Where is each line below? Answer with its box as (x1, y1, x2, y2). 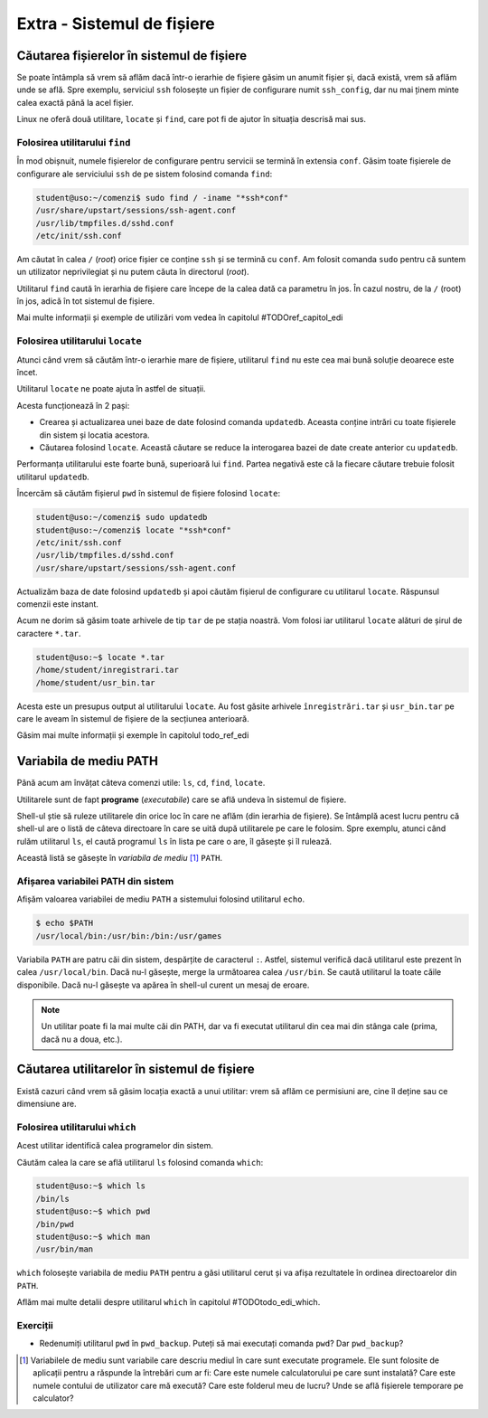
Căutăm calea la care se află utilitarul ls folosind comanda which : (16, 1157, 264, 1167)
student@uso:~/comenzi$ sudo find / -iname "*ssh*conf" (35, 193, 289, 203)
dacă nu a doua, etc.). (41, 1034, 123, 1045)
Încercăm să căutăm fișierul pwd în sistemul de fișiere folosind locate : (16, 488, 280, 499)
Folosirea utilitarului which (16, 1120, 136, 1133)
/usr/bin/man (35, 1244, 94, 1254)
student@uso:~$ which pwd (35, 1206, 151, 1216)
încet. (16, 367, 38, 377)
